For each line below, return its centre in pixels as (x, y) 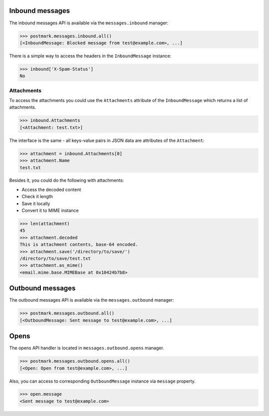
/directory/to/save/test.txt (55, 258)
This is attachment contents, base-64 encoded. (79, 245)
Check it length (37, 197)
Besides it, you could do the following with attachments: (67, 180)
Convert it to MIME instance (50, 210)
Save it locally (36, 204)
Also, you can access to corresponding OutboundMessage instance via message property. (102, 381)
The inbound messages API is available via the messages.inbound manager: (89, 23)
